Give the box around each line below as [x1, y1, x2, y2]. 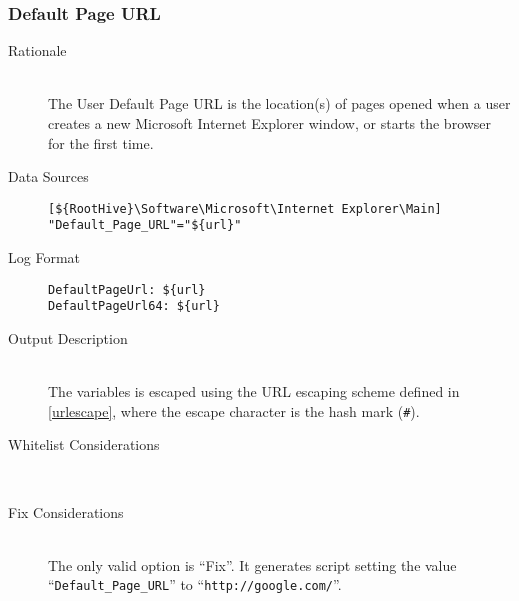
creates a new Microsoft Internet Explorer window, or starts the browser [48, 113, 492, 133]
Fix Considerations [8, 501, 124, 522]
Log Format [8, 247, 80, 268]
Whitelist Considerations [8, 434, 160, 455]
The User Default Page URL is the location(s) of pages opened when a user [48, 93, 511, 114]
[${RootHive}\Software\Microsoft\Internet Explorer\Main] [48, 201, 442, 216]
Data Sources [8, 166, 89, 187]
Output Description [8, 328, 128, 348]
